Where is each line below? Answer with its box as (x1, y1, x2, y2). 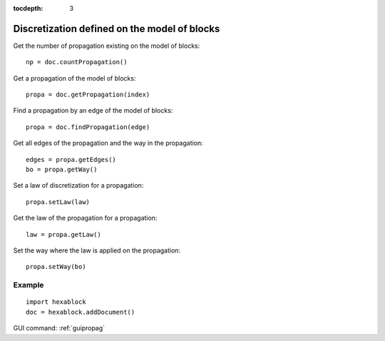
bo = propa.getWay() (26, 166, 98, 174)
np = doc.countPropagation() (26, 58, 128, 66)
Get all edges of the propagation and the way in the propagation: (13, 139, 203, 148)
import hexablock (26, 298, 86, 306)
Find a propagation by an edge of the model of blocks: (13, 106, 173, 115)
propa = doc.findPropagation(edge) (26, 123, 150, 131)
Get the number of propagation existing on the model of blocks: (13, 41, 200, 50)
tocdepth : (13, 4, 43, 12)
